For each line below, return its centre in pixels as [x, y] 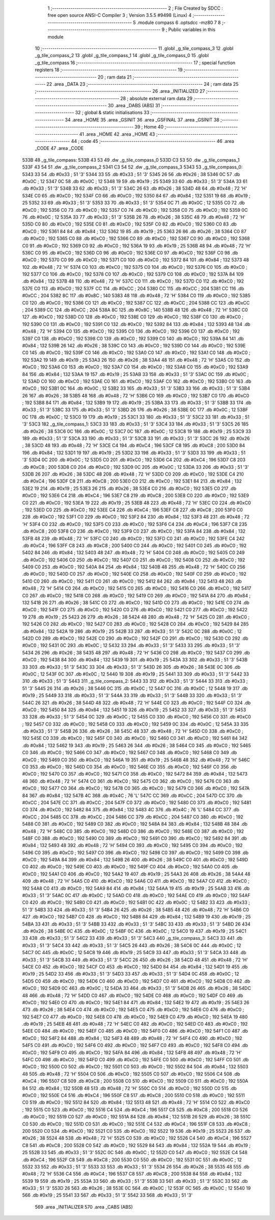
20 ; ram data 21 [115, 77]
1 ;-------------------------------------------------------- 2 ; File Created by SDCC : [135, 8]
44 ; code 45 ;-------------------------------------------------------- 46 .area [153, 141]
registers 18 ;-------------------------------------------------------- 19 [109, 70]
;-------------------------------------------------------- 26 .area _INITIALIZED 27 [120, 91]
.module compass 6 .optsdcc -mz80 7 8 [179, 22]
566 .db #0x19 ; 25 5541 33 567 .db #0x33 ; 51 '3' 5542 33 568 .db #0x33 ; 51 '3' [107, 1195]
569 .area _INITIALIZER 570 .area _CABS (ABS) [84, 1207]
